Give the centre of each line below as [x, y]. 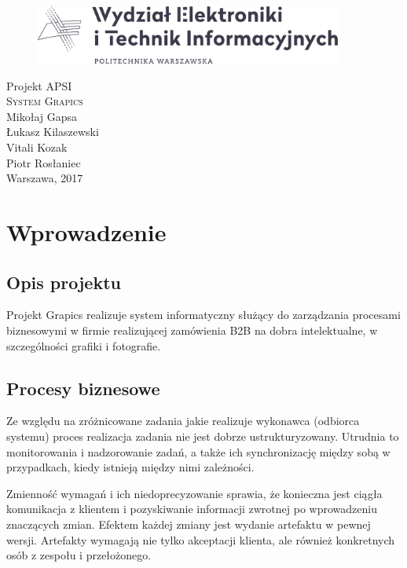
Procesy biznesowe [83, 388]
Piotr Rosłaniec [44, 162]
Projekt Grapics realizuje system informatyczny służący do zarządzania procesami [203, 315]
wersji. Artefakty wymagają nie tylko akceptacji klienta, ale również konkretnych [201, 539]
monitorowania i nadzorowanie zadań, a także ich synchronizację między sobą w [198, 451]
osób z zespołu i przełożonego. [79, 555]
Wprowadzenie [86, 231]
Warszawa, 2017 [45, 178]
